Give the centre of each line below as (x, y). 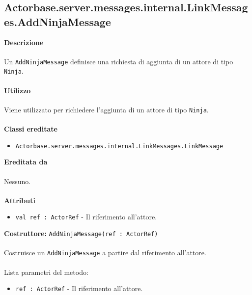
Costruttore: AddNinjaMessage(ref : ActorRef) (81, 233)
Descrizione (24, 42)
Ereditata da (26, 162)
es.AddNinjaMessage (57, 21)
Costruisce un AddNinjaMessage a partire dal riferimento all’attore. (105, 253)
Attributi (20, 200)
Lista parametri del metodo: (46, 272)
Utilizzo (17, 90)
